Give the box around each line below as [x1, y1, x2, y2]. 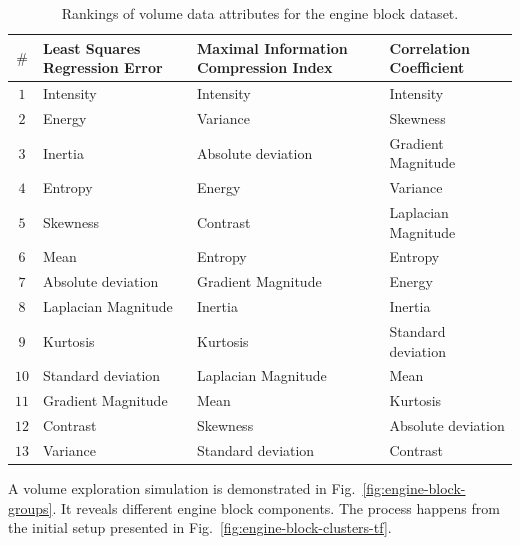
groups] [8, 497, 53, 518]
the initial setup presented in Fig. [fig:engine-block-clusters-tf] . [8, 517, 392, 538]
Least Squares [43, 37, 141, 58]
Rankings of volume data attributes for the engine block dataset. [61, 3, 459, 23]
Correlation [389, 37, 470, 58]
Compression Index [197, 57, 333, 78]
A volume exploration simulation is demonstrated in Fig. [8, 478, 356, 499]
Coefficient [389, 57, 465, 78]
